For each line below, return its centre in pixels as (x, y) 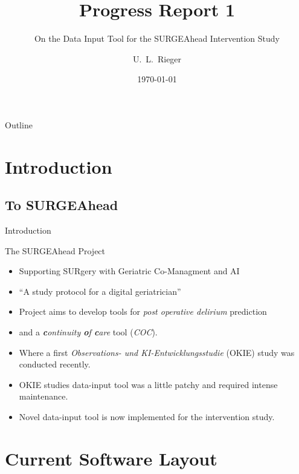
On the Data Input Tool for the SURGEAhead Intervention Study (157, 38)
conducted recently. (55, 364)
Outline (19, 124)
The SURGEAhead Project (55, 250)
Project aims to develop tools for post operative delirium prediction (143, 311)
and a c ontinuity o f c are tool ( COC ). (88, 332)
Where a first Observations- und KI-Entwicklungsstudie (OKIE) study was (157, 352)
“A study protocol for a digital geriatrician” (100, 291)
